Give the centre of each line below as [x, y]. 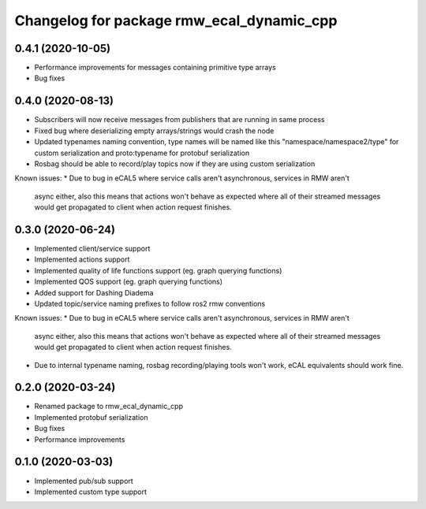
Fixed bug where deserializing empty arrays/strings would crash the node [154, 131]
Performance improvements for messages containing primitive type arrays [155, 68]
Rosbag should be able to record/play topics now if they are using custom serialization [175, 163]
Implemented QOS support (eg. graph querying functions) [129, 282]
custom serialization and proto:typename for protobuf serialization [142, 153]
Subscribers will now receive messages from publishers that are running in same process [179, 120]
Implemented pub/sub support [84, 481]
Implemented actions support [82, 259]
